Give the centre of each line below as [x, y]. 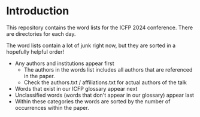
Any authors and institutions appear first [64, 63]
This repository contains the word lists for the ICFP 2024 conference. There [100, 27]
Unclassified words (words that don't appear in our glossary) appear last [104, 95]
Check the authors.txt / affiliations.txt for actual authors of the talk [105, 82]
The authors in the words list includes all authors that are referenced [108, 69]
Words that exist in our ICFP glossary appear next [76, 88]
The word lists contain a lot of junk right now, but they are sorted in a [91, 45]
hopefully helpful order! [35, 51]
